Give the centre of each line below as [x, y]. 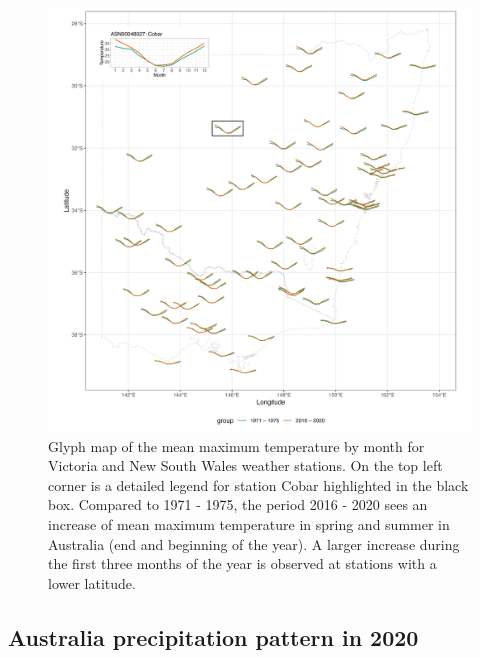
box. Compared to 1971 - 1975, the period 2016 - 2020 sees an [238, 504]
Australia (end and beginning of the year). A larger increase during [254, 543]
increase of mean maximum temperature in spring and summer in [249, 523]
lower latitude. [92, 582]
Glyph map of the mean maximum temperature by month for [236, 445]
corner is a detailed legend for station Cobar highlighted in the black [258, 484]
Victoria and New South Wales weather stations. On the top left [245, 465]
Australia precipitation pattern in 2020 [213, 636]
